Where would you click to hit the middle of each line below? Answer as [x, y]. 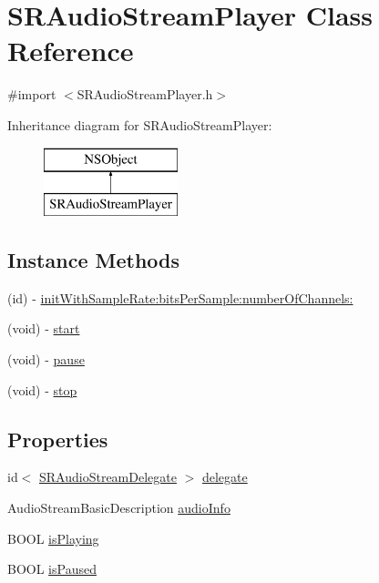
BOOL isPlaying [53, 538]
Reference [71, 51]
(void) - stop [42, 389]
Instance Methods [93, 260]
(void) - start [44, 328]
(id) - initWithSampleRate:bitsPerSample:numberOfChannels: [180, 297]
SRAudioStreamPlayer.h [145, 94]
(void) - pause [46, 359]
